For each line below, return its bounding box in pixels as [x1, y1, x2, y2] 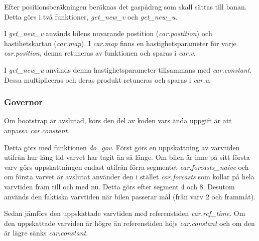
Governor [4, 96, 43, 108]
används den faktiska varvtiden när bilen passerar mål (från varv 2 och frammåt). [4, 191, 256, 201]
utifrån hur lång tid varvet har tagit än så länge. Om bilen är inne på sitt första [4, 152, 250, 162]
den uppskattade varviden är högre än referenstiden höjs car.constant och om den [4, 217, 255, 228]
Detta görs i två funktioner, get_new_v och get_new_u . [4, 11, 178, 22]
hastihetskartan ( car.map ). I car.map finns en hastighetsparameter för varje [4, 38, 236, 48]
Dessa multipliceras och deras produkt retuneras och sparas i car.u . [4, 74, 211, 85]
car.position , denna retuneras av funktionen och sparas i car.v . [4, 48, 196, 58]
